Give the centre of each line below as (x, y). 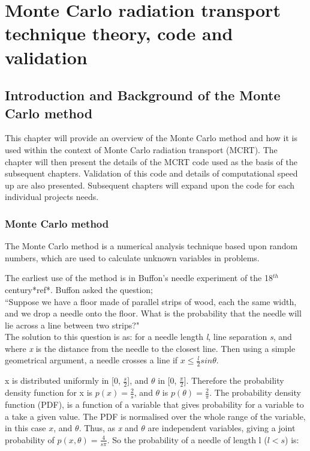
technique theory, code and (119, 33)
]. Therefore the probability (234, 380)
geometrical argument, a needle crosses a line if (91, 360)
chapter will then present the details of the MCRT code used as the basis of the (151, 161)
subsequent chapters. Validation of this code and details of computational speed (151, 173)
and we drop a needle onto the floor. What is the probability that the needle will (153, 313)
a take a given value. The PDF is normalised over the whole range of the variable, (155, 416)
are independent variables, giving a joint (222, 428)
